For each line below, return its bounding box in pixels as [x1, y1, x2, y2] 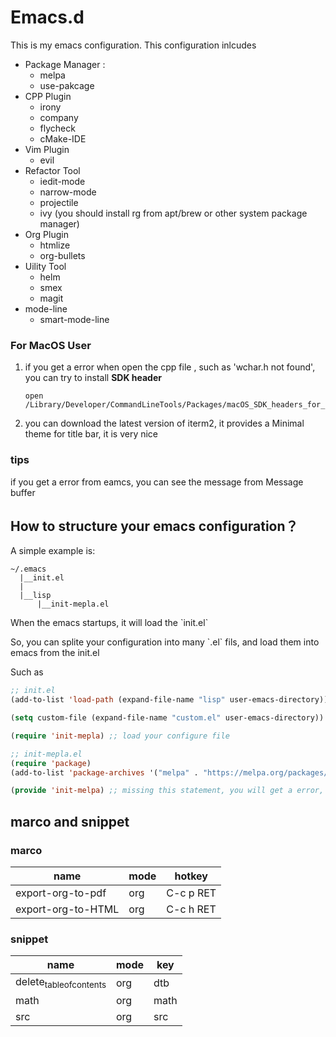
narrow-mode [39, 186, 97, 198]
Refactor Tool [24, 164, 81, 176]
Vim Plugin [24, 143, 70, 155]
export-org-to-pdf [15, 886, 107, 900]
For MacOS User [10, 338, 92, 352]
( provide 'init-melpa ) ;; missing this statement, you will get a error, [10, 786, 325, 796]
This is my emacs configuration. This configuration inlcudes [10, 39, 257, 51]
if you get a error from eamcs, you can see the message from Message [10, 476, 304, 488]
